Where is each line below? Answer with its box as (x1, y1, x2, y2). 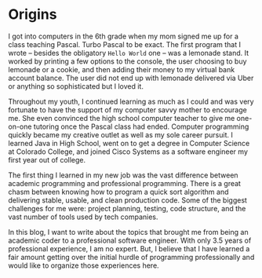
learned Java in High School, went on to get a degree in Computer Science (8, 138, 250, 148)
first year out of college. (8, 155, 86, 164)
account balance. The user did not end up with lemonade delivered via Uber (8, 73, 254, 82)
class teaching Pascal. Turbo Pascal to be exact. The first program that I (8, 39, 242, 49)
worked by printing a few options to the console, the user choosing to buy (8, 57, 247, 66)
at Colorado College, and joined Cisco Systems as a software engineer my (8, 147, 249, 156)
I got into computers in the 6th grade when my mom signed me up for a (8, 31, 239, 41)
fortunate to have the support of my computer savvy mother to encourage (8, 104, 247, 115)
